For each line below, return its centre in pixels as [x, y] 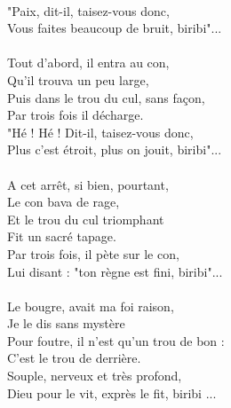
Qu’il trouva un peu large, [78, 79]
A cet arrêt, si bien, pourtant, [88, 184]
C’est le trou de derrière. [74, 358]
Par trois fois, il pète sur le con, [93, 253]
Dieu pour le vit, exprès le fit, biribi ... [112, 392]
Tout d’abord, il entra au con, [88, 63]
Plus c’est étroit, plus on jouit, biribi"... [115, 149]
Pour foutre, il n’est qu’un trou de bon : [116, 340]
